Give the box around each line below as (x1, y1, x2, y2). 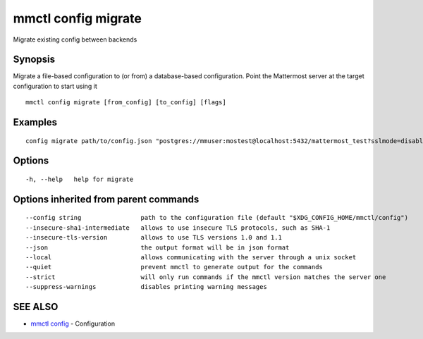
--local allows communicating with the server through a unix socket (25, 254, 357, 261)
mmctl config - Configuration (30, 319, 116, 328)
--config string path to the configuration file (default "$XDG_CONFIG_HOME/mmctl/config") (25, 214, 409, 222)
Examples (13, 116, 58, 128)
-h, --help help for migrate (25, 175, 134, 183)
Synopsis (13, 54, 56, 66)
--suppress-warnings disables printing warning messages (25, 283, 267, 291)
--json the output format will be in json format (25, 243, 290, 252)
